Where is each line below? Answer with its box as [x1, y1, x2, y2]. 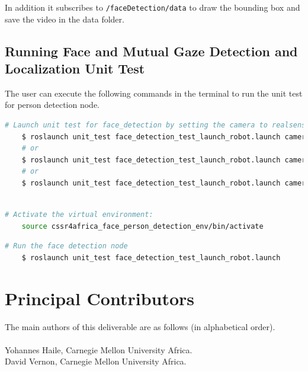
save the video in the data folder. [5, 12, 124, 25]
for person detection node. [5, 98, 100, 111]
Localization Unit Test [5, 59, 145, 78]
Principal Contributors [5, 286, 195, 310]
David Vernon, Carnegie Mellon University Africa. [5, 355, 187, 367]
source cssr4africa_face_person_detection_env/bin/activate [21, 222, 264, 231]
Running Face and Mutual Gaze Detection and [5, 41, 298, 60]
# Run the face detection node [5, 242, 128, 251]
